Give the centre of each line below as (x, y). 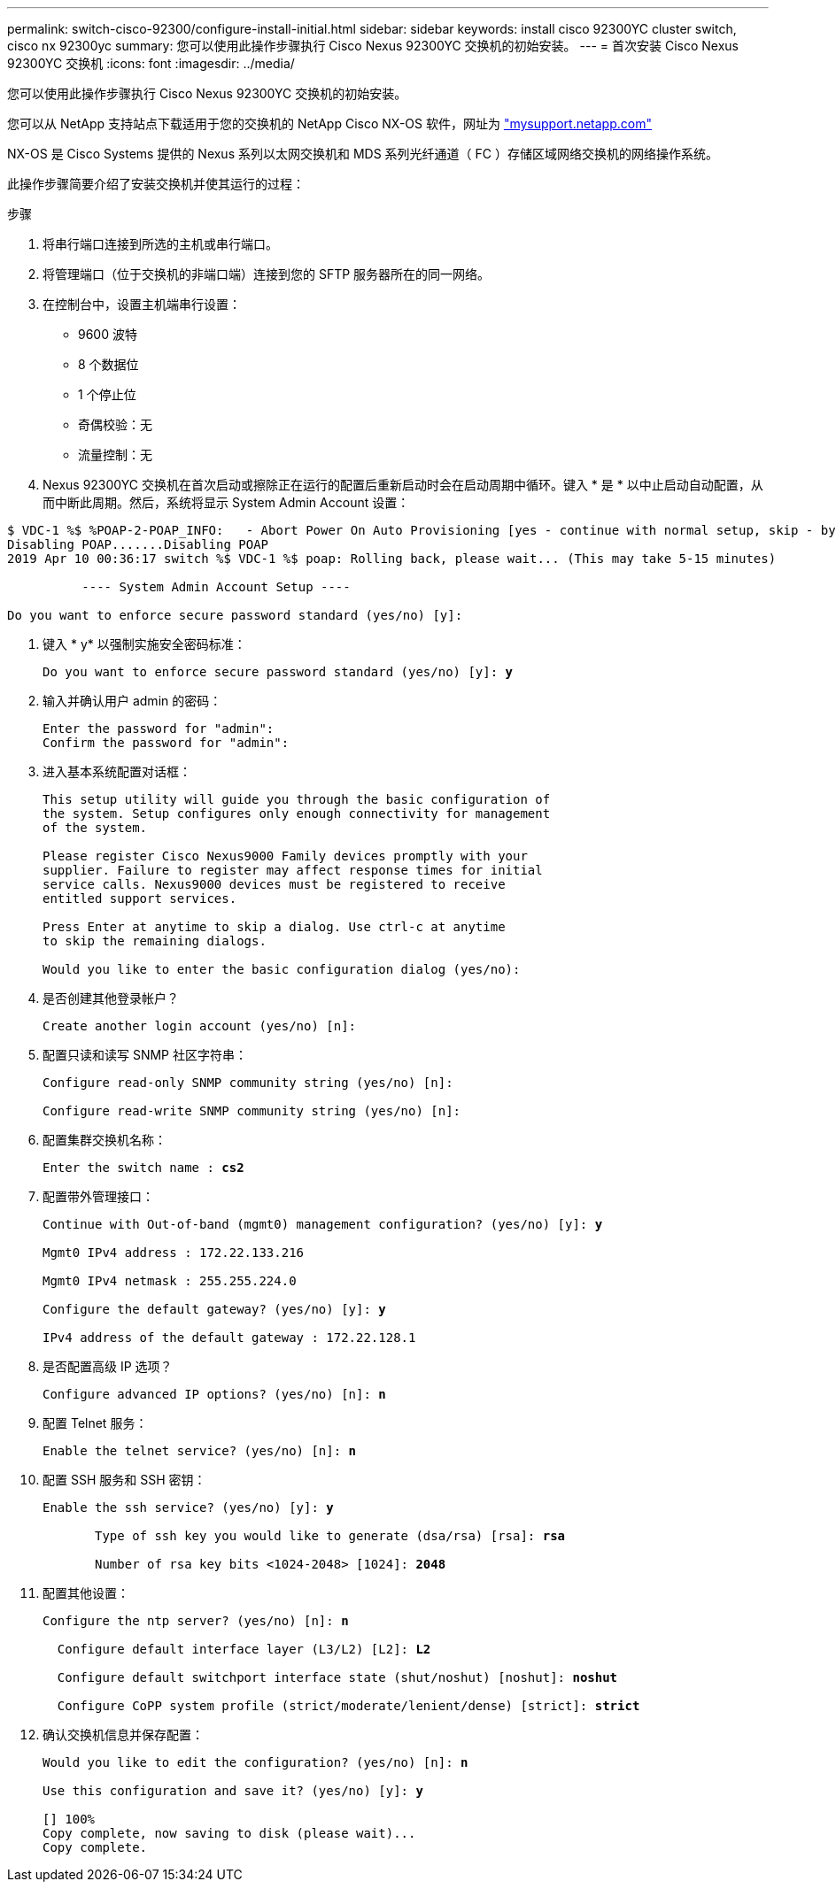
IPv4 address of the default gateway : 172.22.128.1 (229, 1338)
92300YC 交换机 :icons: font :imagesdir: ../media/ (151, 63)
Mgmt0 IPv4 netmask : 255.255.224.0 (170, 1281)
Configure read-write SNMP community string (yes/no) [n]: (252, 1111)
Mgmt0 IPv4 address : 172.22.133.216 (174, 1253)
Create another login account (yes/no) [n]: (200, 1026)
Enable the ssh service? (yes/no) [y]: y (188, 1507)
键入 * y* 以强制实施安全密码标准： (144, 644)
